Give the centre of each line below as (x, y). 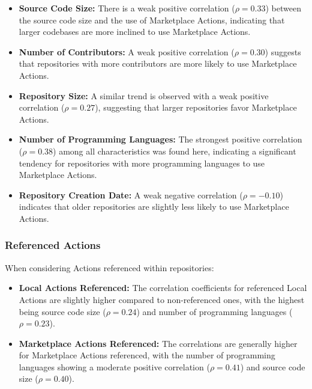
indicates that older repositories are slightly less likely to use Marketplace (154, 207)
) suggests (283, 51)
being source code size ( (62, 311)
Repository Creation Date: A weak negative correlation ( (131, 194)
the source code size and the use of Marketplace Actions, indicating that (152, 20)
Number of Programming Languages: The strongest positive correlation (160, 139)
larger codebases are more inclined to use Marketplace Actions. (135, 32)
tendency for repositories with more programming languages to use (142, 163)
